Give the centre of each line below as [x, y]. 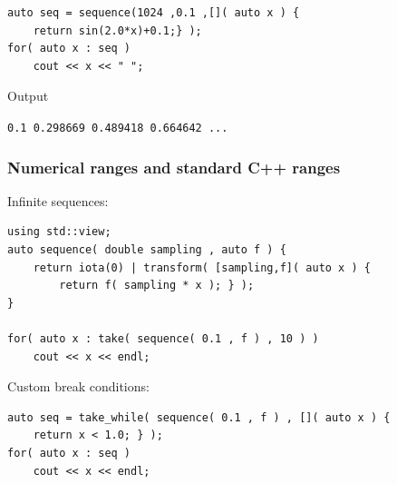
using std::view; [59, 232]
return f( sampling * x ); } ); [157, 286]
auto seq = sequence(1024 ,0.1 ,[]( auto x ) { [154, 13]
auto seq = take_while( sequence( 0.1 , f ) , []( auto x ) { [199, 417]
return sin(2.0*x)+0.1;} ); [117, 30]
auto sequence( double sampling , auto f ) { [147, 250]
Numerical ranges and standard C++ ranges [174, 167]
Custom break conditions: [78, 386]
